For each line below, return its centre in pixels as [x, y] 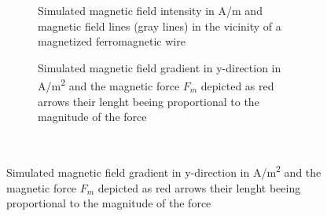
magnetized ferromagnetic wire [112, 41]
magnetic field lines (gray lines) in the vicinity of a [160, 26]
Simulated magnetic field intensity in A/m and [150, 10]
